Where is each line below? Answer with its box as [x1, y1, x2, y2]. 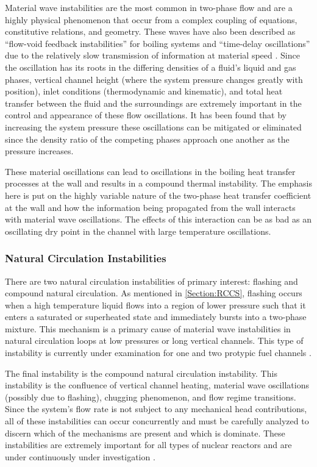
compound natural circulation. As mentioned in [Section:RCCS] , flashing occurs [5, 287, 302, 299]
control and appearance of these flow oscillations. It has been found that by [5, 109, 287, 121]
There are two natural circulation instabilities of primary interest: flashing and [5, 274, 298, 287]
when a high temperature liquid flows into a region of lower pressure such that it [5, 298, 306, 311]
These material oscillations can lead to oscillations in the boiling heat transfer [5, 165, 296, 177]
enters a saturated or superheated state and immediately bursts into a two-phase [5, 310, 307, 323]
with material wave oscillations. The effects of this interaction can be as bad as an [5, 213, 312, 226]
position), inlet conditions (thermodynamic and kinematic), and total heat [5, 85, 283, 98]
